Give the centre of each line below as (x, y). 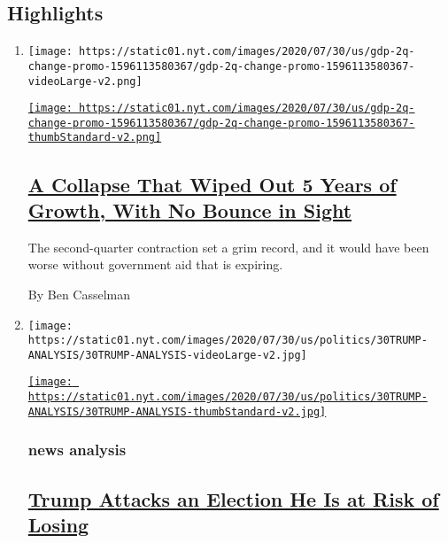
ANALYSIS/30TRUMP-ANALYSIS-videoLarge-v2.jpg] (167, 355)
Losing (58, 525)
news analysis (77, 450)
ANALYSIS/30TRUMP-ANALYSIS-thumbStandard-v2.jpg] (177, 411)
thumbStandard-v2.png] (95, 138)
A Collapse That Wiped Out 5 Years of (212, 184)
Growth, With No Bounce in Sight (190, 209)
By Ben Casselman (79, 294)
